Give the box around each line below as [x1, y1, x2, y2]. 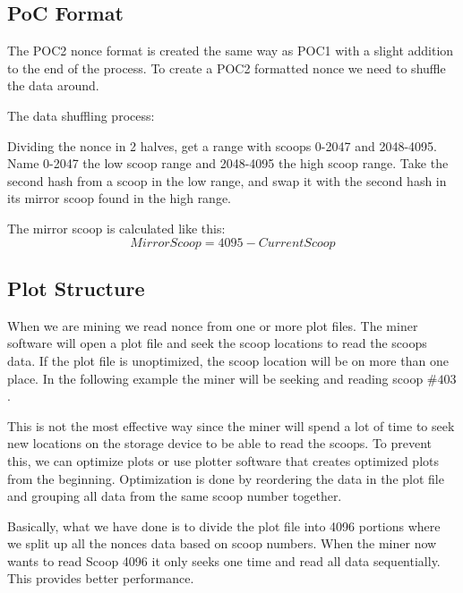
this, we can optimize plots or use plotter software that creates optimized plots [7, 451, 440, 470]
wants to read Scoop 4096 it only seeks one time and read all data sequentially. [7, 551, 441, 570]
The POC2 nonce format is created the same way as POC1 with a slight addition [7, 41, 454, 60]
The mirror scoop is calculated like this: [7, 218, 226, 237]
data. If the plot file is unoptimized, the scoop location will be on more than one [7, 351, 449, 369]
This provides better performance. [7, 569, 194, 588]
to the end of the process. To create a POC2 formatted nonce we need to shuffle [7, 58, 446, 77]
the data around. [7, 76, 99, 95]
